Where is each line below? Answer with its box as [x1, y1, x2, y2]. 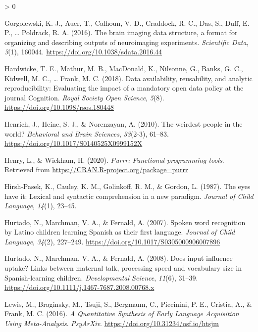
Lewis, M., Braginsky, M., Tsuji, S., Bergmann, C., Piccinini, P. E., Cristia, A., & [4, 298, 252, 309]
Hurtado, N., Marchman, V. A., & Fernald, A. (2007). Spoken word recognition [4, 217, 246, 227]
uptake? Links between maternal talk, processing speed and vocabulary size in [4, 263, 242, 273]
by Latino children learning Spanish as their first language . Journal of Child [4, 227, 235, 237]
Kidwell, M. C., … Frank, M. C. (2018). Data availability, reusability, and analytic [4, 73, 253, 83]
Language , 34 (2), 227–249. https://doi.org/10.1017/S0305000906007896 [4, 236, 220, 246]
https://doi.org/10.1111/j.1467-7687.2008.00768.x [4, 282, 155, 292]
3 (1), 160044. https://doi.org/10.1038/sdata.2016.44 [4, 47, 162, 57]
